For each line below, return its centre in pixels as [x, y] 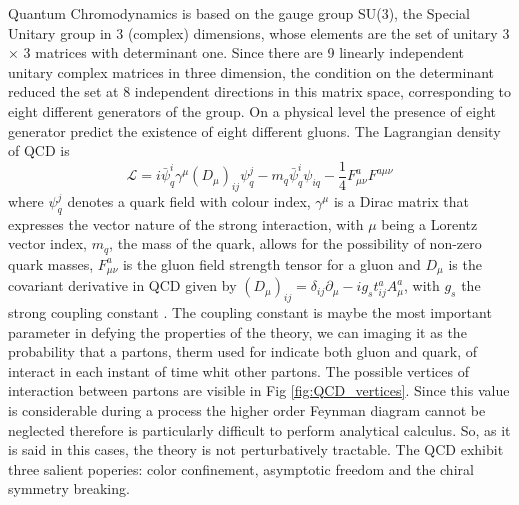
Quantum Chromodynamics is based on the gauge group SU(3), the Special [239, 13]
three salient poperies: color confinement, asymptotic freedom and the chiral [241, 468]
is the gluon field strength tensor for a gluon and [271, 263]
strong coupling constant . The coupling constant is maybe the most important [250, 312]
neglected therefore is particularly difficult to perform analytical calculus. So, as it [259, 429]
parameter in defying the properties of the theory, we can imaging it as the [237, 331]
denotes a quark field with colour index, [189, 201]
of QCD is [39, 150]
